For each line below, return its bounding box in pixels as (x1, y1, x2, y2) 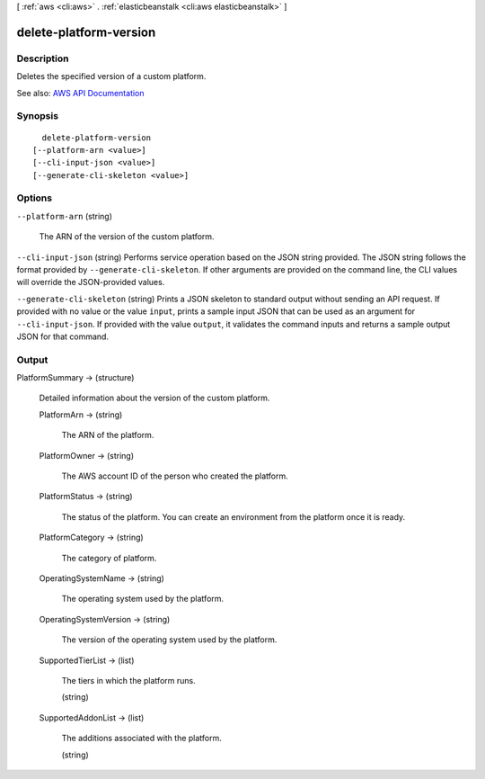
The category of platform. (61, 552, 157, 563)
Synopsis (16, 110, 58, 122)
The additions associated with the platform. (61, 733, 222, 744)
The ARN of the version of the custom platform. (39, 231, 215, 242)
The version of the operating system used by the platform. (61, 634, 278, 645)
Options (16, 192, 53, 204)
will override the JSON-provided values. (16, 277, 165, 288)
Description (16, 52, 69, 65)
